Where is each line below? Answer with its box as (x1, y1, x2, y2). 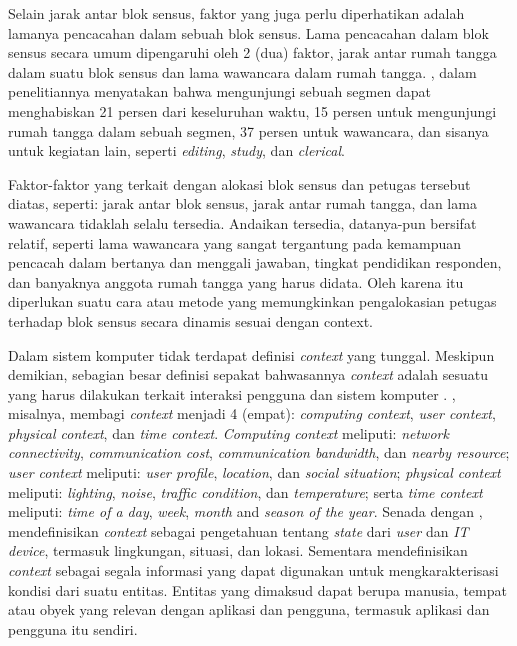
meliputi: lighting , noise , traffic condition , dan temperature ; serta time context (8, 481, 483, 502)
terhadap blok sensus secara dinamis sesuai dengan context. (8, 310, 373, 331)
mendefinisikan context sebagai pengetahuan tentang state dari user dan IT (8, 520, 469, 541)
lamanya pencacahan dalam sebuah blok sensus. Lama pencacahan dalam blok (8, 22, 489, 43)
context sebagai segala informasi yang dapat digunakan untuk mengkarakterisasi (8, 560, 499, 581)
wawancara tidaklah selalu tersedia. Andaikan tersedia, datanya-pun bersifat (8, 212, 477, 233)
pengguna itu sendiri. (8, 618, 138, 639)
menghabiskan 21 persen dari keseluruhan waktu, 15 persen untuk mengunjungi (8, 100, 497, 121)
